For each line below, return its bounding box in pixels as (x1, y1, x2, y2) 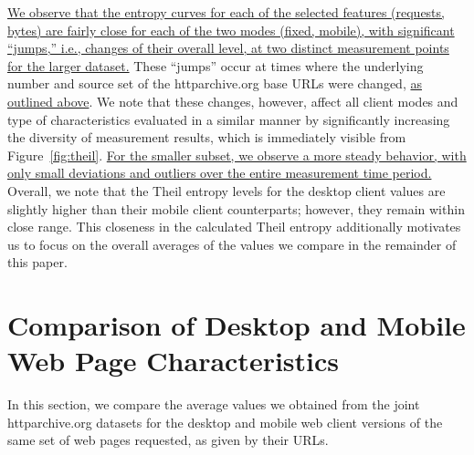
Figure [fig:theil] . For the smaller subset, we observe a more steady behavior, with (7, 145, 467, 164)
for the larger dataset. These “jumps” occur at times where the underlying (7, 56, 424, 75)
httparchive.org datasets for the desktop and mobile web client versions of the (7, 412, 443, 431)
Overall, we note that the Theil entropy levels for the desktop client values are (7, 181, 446, 200)
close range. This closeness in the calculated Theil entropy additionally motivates (7, 217, 461, 236)
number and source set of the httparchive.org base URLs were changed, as (7, 74, 422, 93)
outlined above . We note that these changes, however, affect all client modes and (7, 91, 458, 110)
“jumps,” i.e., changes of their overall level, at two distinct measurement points (7, 38, 449, 57)
